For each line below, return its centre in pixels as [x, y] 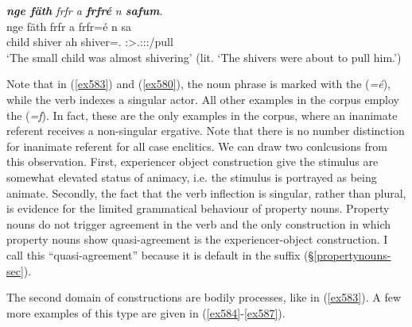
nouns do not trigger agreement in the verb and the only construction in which [198, 223]
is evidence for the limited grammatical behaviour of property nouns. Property [198, 208]
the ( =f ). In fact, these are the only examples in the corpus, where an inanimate [202, 115]
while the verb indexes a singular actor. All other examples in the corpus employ [203, 99]
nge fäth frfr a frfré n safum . [85, 10]
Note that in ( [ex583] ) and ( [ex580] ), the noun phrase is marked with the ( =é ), [198, 84]
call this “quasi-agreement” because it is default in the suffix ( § [160, 254]
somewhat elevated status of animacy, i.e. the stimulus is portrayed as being [192, 177]
